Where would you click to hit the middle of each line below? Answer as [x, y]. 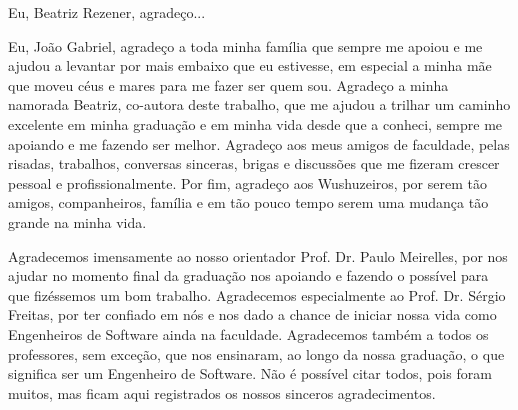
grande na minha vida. [77, 221]
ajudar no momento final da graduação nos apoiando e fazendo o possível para [248, 275]
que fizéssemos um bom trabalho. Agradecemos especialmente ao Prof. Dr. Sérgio [257, 294]
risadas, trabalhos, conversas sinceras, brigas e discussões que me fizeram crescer [254, 163]
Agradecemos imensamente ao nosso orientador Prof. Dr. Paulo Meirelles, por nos [258, 255]
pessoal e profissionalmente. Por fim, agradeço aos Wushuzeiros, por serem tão [247, 182]
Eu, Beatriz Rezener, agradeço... [107, 12]
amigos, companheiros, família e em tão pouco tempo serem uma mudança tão [248, 202]
